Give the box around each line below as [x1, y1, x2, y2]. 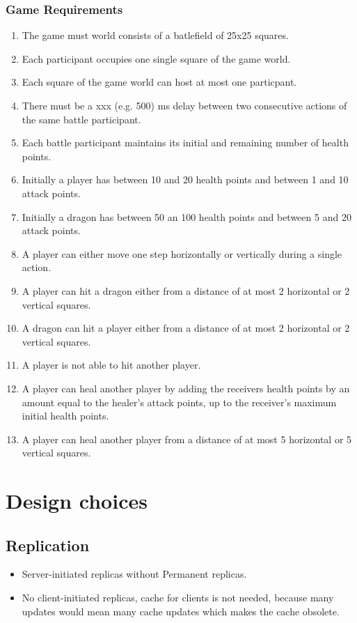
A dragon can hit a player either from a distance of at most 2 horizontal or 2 [22, 321, 350, 335]
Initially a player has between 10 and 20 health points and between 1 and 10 [22, 172, 349, 187]
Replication [6, 534, 90, 555]
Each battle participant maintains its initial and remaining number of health [22, 135, 349, 150]
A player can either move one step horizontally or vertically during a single [22, 246, 342, 261]
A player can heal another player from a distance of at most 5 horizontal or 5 [22, 431, 352, 446]
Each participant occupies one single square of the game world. [22, 51, 291, 66]
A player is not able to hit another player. [22, 357, 201, 372]
